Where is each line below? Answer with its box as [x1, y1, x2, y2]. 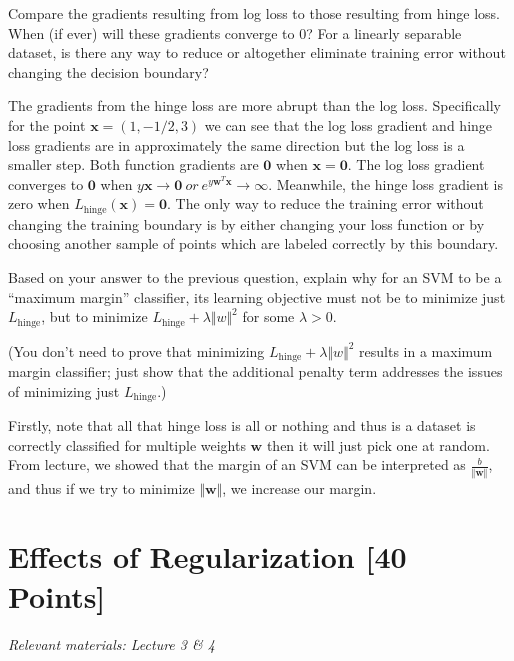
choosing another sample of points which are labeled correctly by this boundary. [8, 233, 499, 254]
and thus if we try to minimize [8, 477, 195, 498]
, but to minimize [41, 306, 148, 327]
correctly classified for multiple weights [8, 434, 246, 455]
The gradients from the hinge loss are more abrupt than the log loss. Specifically [8, 95, 501, 116]
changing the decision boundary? [8, 61, 209, 82]
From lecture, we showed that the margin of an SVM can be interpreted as [8, 454, 466, 475]
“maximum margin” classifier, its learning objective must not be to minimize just [8, 286, 506, 307]
